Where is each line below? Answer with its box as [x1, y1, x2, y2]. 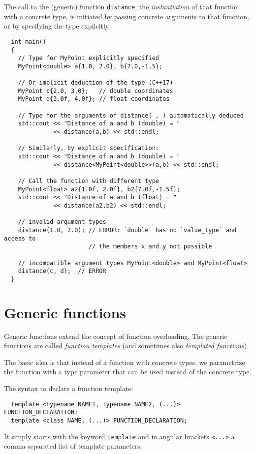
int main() [11, 38, 46, 45]
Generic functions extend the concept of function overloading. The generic [4, 331, 227, 341]
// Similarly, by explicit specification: [18, 145, 159, 152]
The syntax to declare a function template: [4, 383, 133, 393]
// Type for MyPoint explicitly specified [18, 55, 159, 62]
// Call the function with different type [18, 178, 159, 184]
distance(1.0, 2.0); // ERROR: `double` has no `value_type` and [18, 226, 237, 234]
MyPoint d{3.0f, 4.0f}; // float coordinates [18, 95, 170, 103]
